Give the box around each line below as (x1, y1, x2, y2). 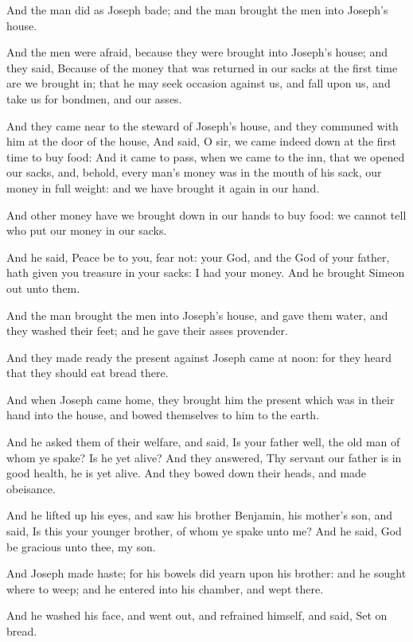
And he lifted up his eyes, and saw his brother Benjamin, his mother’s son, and (6, 507, 393, 523)
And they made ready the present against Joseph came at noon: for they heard (6, 348, 392, 365)
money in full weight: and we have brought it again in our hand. (6, 179, 320, 196)
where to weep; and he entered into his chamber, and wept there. (6, 580, 324, 597)
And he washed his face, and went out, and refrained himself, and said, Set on (6, 607, 388, 624)
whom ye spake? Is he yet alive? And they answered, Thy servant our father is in (6, 449, 402, 465)
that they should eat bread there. (6, 364, 169, 381)
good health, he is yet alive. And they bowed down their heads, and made (6, 465, 367, 481)
